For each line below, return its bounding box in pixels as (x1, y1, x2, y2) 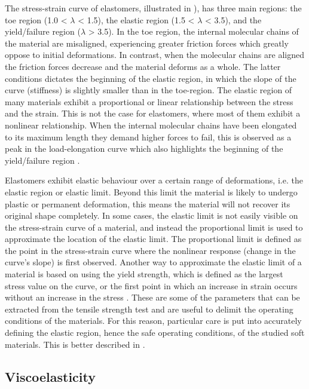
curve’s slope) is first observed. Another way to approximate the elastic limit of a (5, 256, 302, 268)
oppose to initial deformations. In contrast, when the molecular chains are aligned (5, 48, 304, 61)
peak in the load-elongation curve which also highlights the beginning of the (5, 142, 283, 155)
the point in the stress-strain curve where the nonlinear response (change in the (5, 244, 296, 256)
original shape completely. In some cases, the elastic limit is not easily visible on (5, 209, 298, 222)
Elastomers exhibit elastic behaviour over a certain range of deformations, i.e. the (5, 174, 303, 186)
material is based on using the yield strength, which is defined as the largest (5, 268, 283, 280)
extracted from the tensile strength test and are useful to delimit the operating (5, 302, 293, 315)
